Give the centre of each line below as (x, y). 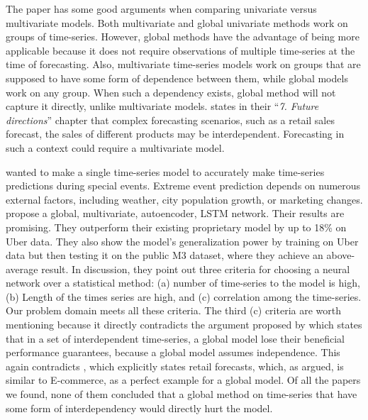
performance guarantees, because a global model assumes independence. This (173, 352)
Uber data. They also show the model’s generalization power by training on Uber (182, 241)
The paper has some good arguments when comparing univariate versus (161, 9)
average (22, 269)
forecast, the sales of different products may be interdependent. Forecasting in (175, 134)
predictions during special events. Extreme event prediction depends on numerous (183, 186)
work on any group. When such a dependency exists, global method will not (171, 92)
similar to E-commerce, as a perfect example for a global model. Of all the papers (183, 380)
